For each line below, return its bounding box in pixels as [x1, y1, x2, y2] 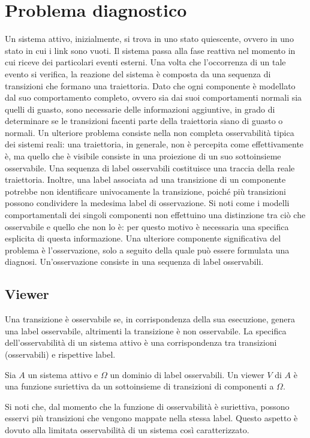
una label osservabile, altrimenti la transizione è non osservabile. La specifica [5, 324, 287, 337]
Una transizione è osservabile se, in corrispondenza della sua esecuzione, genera [5, 313, 296, 325]
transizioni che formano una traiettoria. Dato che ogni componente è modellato [5, 79, 296, 92]
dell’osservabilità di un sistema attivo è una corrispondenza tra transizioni [5, 336, 277, 349]
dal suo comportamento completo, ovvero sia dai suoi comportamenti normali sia [5, 91, 302, 104]
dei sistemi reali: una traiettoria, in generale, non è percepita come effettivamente [5, 138, 304, 150]
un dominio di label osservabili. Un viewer [110, 368, 264, 380]
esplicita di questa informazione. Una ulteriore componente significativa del [5, 232, 281, 244]
